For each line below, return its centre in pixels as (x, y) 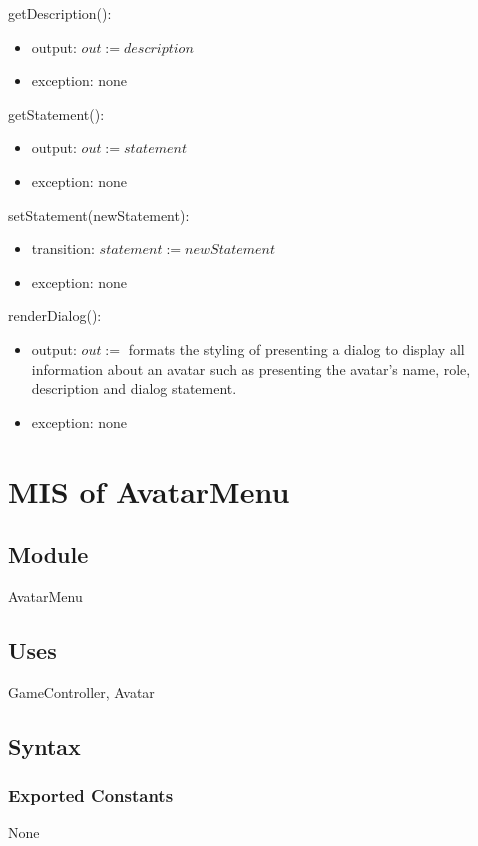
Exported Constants (91, 794)
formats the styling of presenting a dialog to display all (296, 348)
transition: (63, 248)
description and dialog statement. (134, 388)
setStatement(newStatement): (99, 214)
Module (48, 554)
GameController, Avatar (81, 691)
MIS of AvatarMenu (149, 490)
